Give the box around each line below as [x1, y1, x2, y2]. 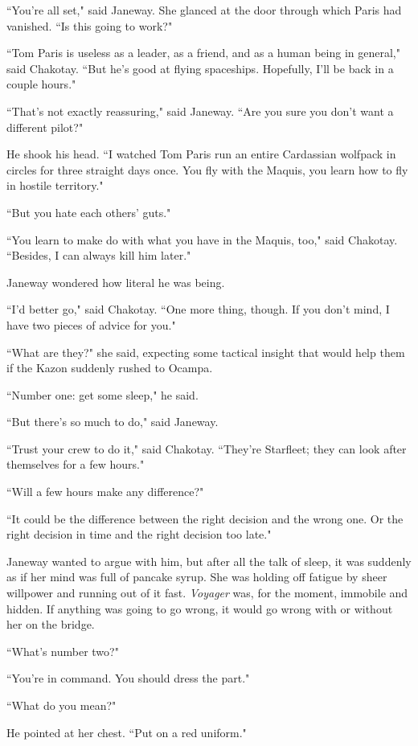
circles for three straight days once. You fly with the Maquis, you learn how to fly [6, 161, 408, 178]
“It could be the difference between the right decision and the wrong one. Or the [6, 510, 404, 527]
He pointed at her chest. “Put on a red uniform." [6, 723, 247, 740]
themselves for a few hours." [6, 456, 145, 473]
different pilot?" [6, 118, 84, 135]
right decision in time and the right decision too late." [6, 526, 272, 543]
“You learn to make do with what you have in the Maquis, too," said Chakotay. [6, 231, 398, 248]
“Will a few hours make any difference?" [6, 483, 204, 500]
